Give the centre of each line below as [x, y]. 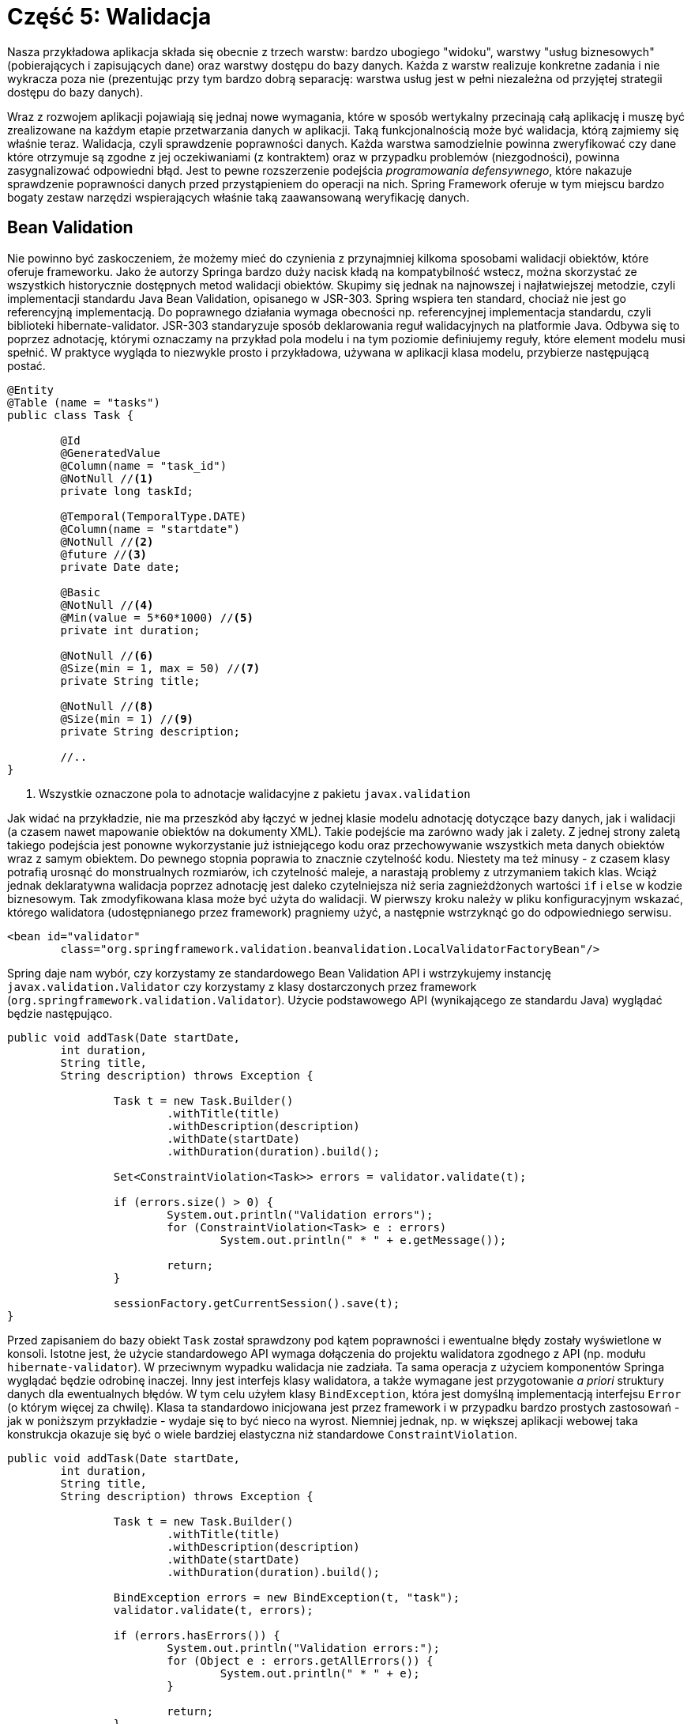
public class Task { [71, 415]
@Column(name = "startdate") [150, 529]
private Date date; [120, 567]
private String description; [150, 731]
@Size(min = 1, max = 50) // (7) [160, 668]
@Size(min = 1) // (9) [127, 718]
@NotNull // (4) [107, 605]
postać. [26, 365]
